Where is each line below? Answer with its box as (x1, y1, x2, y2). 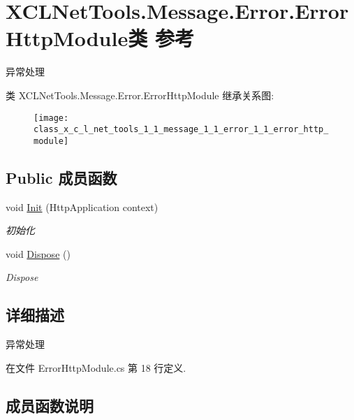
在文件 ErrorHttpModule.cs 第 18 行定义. (6, 360, 186, 375)
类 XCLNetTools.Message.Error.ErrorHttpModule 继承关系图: (6, 87, 274, 102)
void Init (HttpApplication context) (6, 199, 158, 214)
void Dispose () (6, 246, 71, 261)
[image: (34, 113, 69, 123)
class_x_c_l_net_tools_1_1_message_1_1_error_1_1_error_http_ (34, 124, 329, 135)
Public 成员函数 (6, 166, 117, 188)
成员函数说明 (6, 394, 94, 416)
